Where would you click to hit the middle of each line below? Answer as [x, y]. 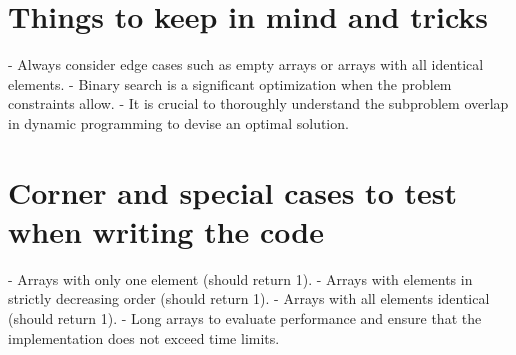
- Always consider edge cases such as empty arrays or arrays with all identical [246, 64]
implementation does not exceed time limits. [144, 337]
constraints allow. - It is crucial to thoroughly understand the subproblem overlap [258, 103]
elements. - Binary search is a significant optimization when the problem [230, 83]
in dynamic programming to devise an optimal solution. [178, 122]
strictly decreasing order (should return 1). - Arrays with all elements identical [249, 298]
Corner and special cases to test [232, 191]
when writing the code [166, 230]
